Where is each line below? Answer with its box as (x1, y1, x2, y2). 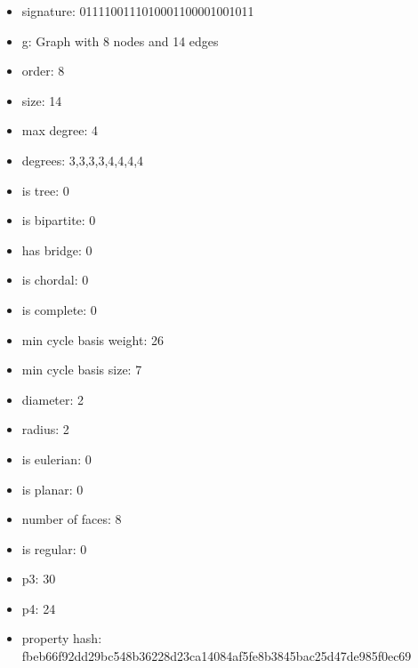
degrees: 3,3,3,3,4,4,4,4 (21, 150, 144, 169)
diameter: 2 (21, 390, 84, 408)
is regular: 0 (21, 539, 87, 558)
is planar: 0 (21, 479, 84, 498)
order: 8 (21, 61, 65, 80)
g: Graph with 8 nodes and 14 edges (21, 31, 219, 50)
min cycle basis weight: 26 (21, 330, 164, 349)
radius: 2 (21, 420, 69, 439)
